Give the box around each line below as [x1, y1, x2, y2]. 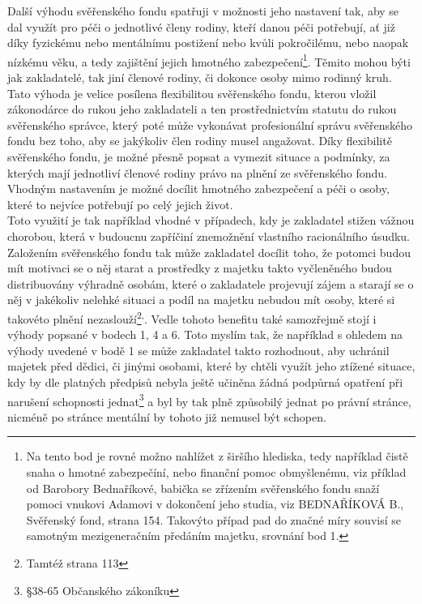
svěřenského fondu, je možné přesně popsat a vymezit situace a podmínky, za [7, 148, 390, 165]
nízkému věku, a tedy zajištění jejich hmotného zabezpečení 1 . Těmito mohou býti [7, 50, 411, 70]
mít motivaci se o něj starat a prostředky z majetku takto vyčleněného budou [7, 259, 392, 276]
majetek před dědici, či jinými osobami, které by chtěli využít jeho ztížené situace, [7, 358, 416, 375]
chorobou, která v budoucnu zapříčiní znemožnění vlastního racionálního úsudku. [7, 227, 411, 244]
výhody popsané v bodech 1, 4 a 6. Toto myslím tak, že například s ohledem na [7, 326, 403, 343]
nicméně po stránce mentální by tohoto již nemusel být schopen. [7, 408, 326, 425]
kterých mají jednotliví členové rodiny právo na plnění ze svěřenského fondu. [7, 164, 387, 181]
